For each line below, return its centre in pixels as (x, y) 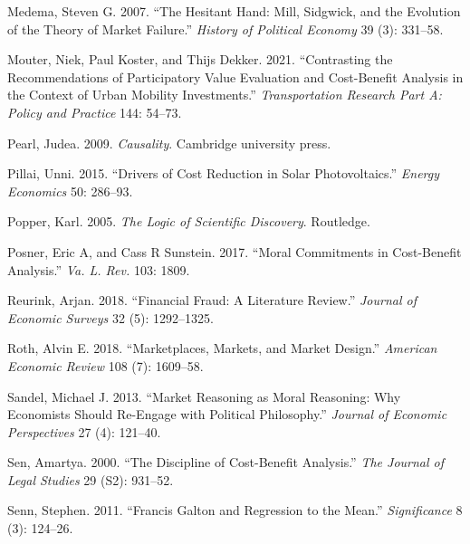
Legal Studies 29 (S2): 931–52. (91, 479)
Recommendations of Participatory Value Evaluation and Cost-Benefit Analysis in (235, 76)
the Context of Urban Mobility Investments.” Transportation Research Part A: (225, 95)
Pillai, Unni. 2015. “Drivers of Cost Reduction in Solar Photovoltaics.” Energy (224, 173)
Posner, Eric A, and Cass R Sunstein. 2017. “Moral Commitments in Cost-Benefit (235, 251)
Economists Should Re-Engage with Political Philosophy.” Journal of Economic (227, 414)
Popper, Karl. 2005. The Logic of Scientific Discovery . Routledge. (189, 221)
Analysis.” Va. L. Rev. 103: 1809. (99, 269)
